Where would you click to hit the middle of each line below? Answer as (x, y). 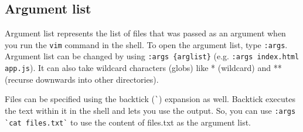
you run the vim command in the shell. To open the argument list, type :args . (146, 44)
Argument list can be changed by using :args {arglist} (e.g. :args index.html (152, 56)
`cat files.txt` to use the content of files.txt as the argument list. (128, 122)
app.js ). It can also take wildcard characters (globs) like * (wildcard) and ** (143, 68)
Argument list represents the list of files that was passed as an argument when (145, 33)
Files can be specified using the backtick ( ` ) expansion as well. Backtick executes (150, 99)
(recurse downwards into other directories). (82, 79)
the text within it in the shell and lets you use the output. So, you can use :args (150, 111)
